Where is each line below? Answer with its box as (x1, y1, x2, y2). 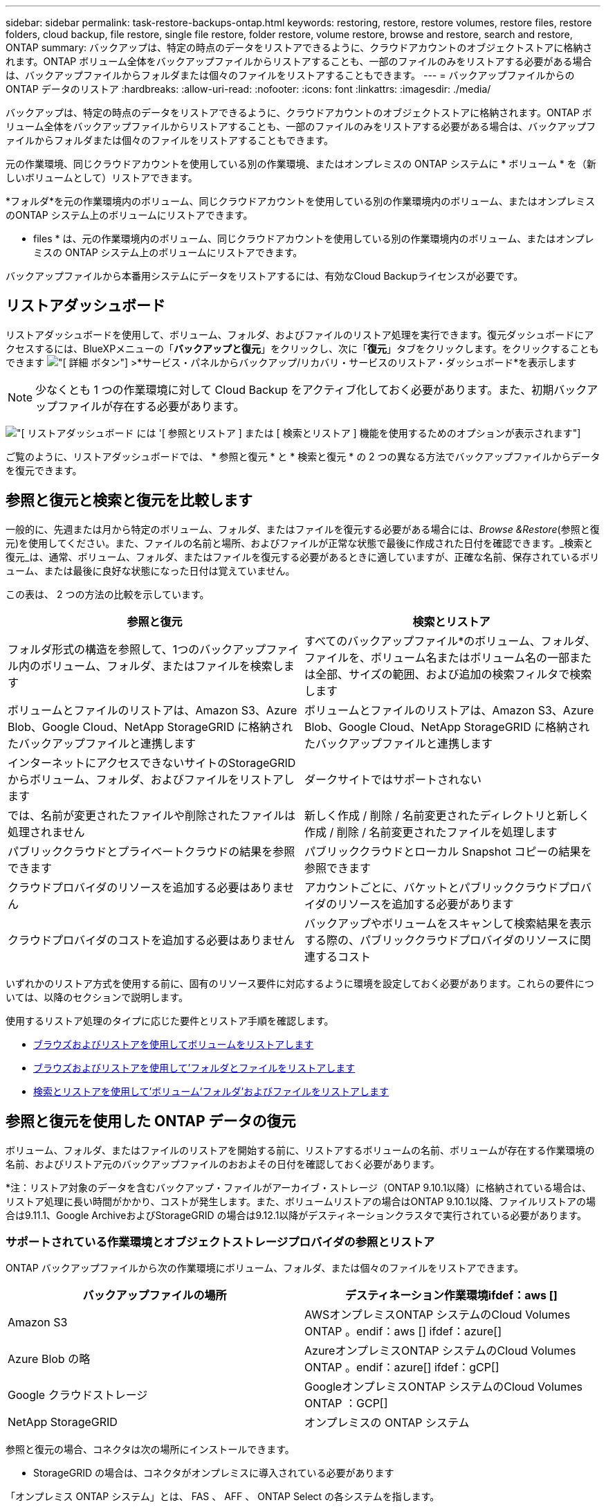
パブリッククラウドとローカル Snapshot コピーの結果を (304, 844, 592, 858)
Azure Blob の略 (8, 1352, 91, 1366)
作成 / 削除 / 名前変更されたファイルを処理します (304, 824, 558, 839)
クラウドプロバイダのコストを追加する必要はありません (8, 932, 295, 947)
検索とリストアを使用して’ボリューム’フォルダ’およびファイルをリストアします (33, 1085, 389, 1097)
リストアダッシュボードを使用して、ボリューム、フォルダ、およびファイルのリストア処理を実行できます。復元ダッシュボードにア (6, 328, 594, 341)
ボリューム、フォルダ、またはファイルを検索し (41, 658, 284, 673)
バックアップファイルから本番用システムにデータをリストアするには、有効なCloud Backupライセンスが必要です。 (6, 270, 524, 282)
